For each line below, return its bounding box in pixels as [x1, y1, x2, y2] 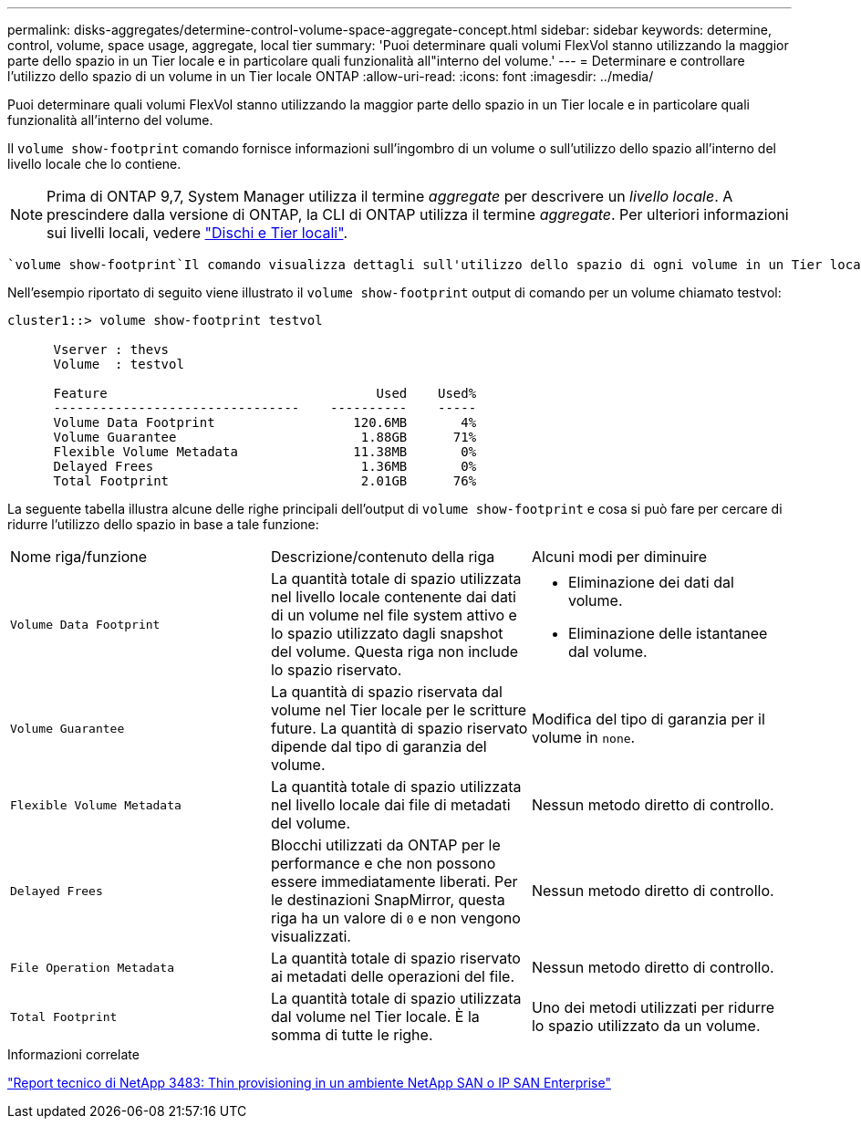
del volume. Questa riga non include [270, 642, 519, 661]
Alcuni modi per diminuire [531, 547, 708, 566]
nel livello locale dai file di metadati [270, 796, 511, 814]
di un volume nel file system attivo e [270, 606, 517, 624]
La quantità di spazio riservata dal [270, 683, 503, 701]
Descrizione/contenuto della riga [270, 547, 495, 566]
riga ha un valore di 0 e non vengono [270, 909, 521, 927]
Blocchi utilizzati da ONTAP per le [270, 836, 501, 854]
